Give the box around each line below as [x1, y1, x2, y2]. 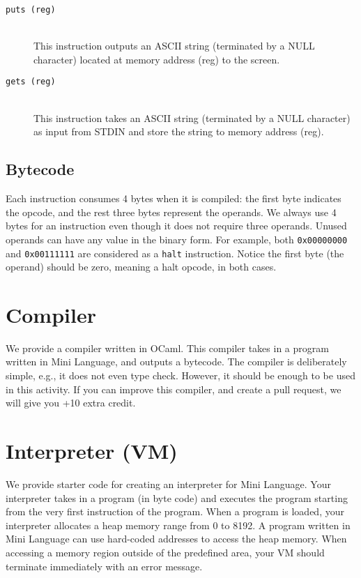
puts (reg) [6, 5, 56, 15]
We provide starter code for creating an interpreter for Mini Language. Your [6, 476, 331, 491]
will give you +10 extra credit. [6, 395, 136, 410]
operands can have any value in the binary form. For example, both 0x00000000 [6, 231, 348, 246]
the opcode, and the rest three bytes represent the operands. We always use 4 [6, 204, 337, 219]
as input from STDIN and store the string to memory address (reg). [33, 124, 324, 139]
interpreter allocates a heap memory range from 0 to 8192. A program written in [6, 517, 351, 532]
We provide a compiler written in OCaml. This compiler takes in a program [6, 340, 329, 355]
